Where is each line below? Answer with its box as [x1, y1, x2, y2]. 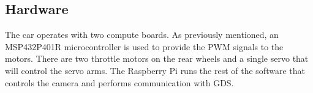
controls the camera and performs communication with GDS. [5, 76, 234, 89]
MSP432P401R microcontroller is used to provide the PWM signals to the [5, 40, 284, 53]
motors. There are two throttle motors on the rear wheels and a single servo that [5, 52, 309, 65]
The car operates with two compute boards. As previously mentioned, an [5, 28, 279, 41]
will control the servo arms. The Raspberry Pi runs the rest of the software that [5, 64, 305, 76]
